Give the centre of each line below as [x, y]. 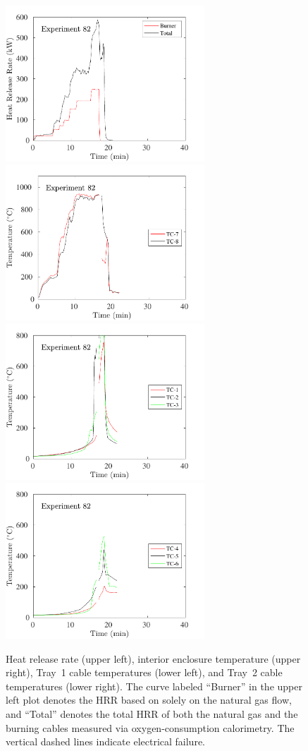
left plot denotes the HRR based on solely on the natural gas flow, [149, 700]
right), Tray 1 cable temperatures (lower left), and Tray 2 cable [144, 672]
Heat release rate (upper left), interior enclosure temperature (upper [153, 658]
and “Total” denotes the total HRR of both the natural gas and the [152, 713]
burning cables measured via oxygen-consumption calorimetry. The [150, 727]
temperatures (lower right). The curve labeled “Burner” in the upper [154, 686]
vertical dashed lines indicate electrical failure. [105, 741]
